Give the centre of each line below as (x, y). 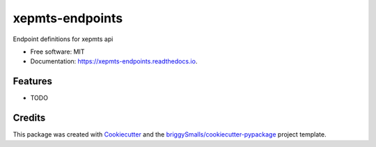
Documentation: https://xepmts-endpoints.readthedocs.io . (114, 61)
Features (32, 81)
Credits (29, 118)
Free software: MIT (57, 52)
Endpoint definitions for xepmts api (63, 39)
